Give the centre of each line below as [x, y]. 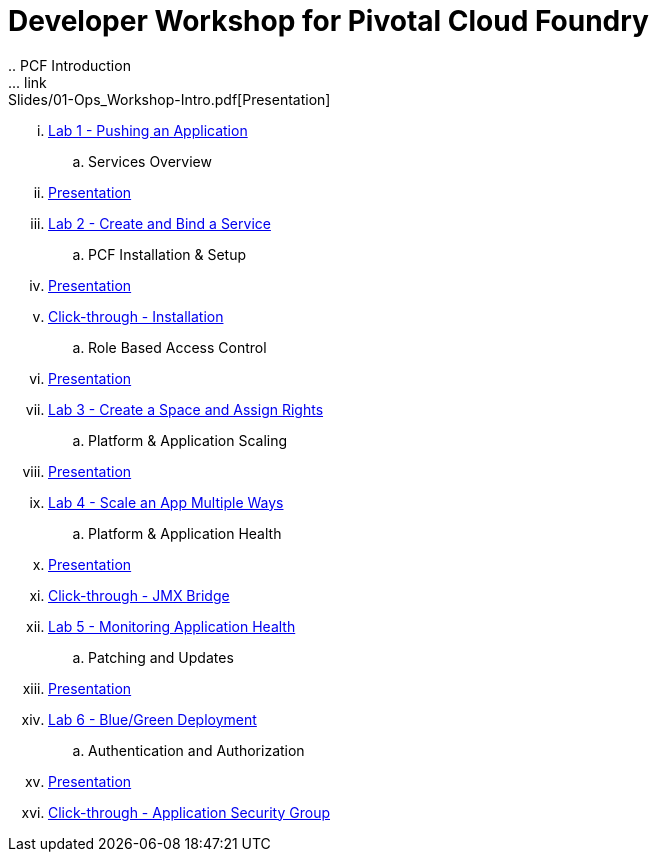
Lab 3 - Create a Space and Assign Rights [186, 409]
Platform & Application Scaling [188, 440]
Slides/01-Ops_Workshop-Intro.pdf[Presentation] [169, 99]
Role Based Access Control [177, 347]
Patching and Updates [161, 657]
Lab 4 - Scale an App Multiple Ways [166, 502]
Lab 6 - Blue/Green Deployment [152, 719]
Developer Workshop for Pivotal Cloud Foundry [328, 21]
